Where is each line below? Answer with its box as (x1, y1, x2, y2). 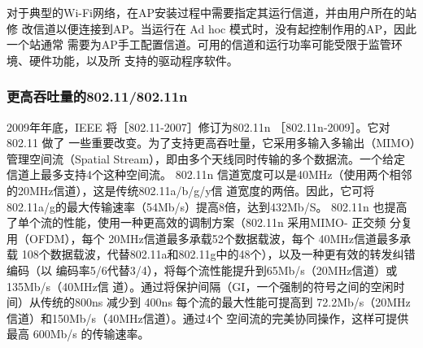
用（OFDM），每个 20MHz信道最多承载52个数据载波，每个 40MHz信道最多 (7, 229, 399, 246)
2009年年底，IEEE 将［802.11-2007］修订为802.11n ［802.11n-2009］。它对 (7, 118, 390, 135)
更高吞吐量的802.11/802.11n (7, 86, 188, 107)
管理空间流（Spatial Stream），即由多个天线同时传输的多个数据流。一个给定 (7, 150, 406, 167)
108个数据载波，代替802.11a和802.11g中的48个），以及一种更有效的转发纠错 (21, 246, 416, 263)
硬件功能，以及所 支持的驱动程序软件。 (28, 51, 238, 68)
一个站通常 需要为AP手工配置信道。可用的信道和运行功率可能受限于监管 (7, 36, 391, 53)
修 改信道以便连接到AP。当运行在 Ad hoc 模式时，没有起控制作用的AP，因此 (7, 20, 416, 37)
